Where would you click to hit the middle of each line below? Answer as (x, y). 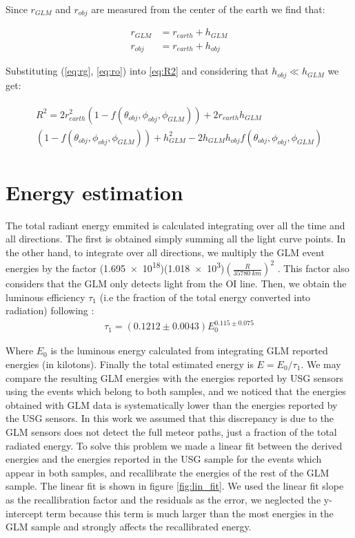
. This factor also (313, 268)
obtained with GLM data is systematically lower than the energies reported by (172, 404)
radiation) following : (50, 310)
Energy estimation (94, 192)
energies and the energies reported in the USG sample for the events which (164, 459)
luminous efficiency (45, 297)
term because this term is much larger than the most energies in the (190, 513)
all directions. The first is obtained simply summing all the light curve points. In (176, 239)
